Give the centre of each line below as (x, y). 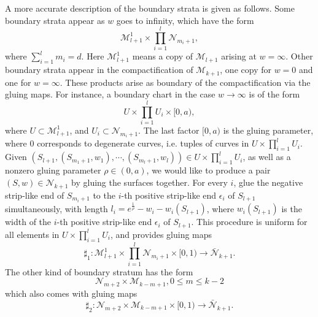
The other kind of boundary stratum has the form (99, 271)
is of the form (274, 94)
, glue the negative (268, 182)
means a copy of (163, 56)
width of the (28, 222)
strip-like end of (35, 195)
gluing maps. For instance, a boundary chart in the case (110, 94)
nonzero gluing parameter (53, 170)
